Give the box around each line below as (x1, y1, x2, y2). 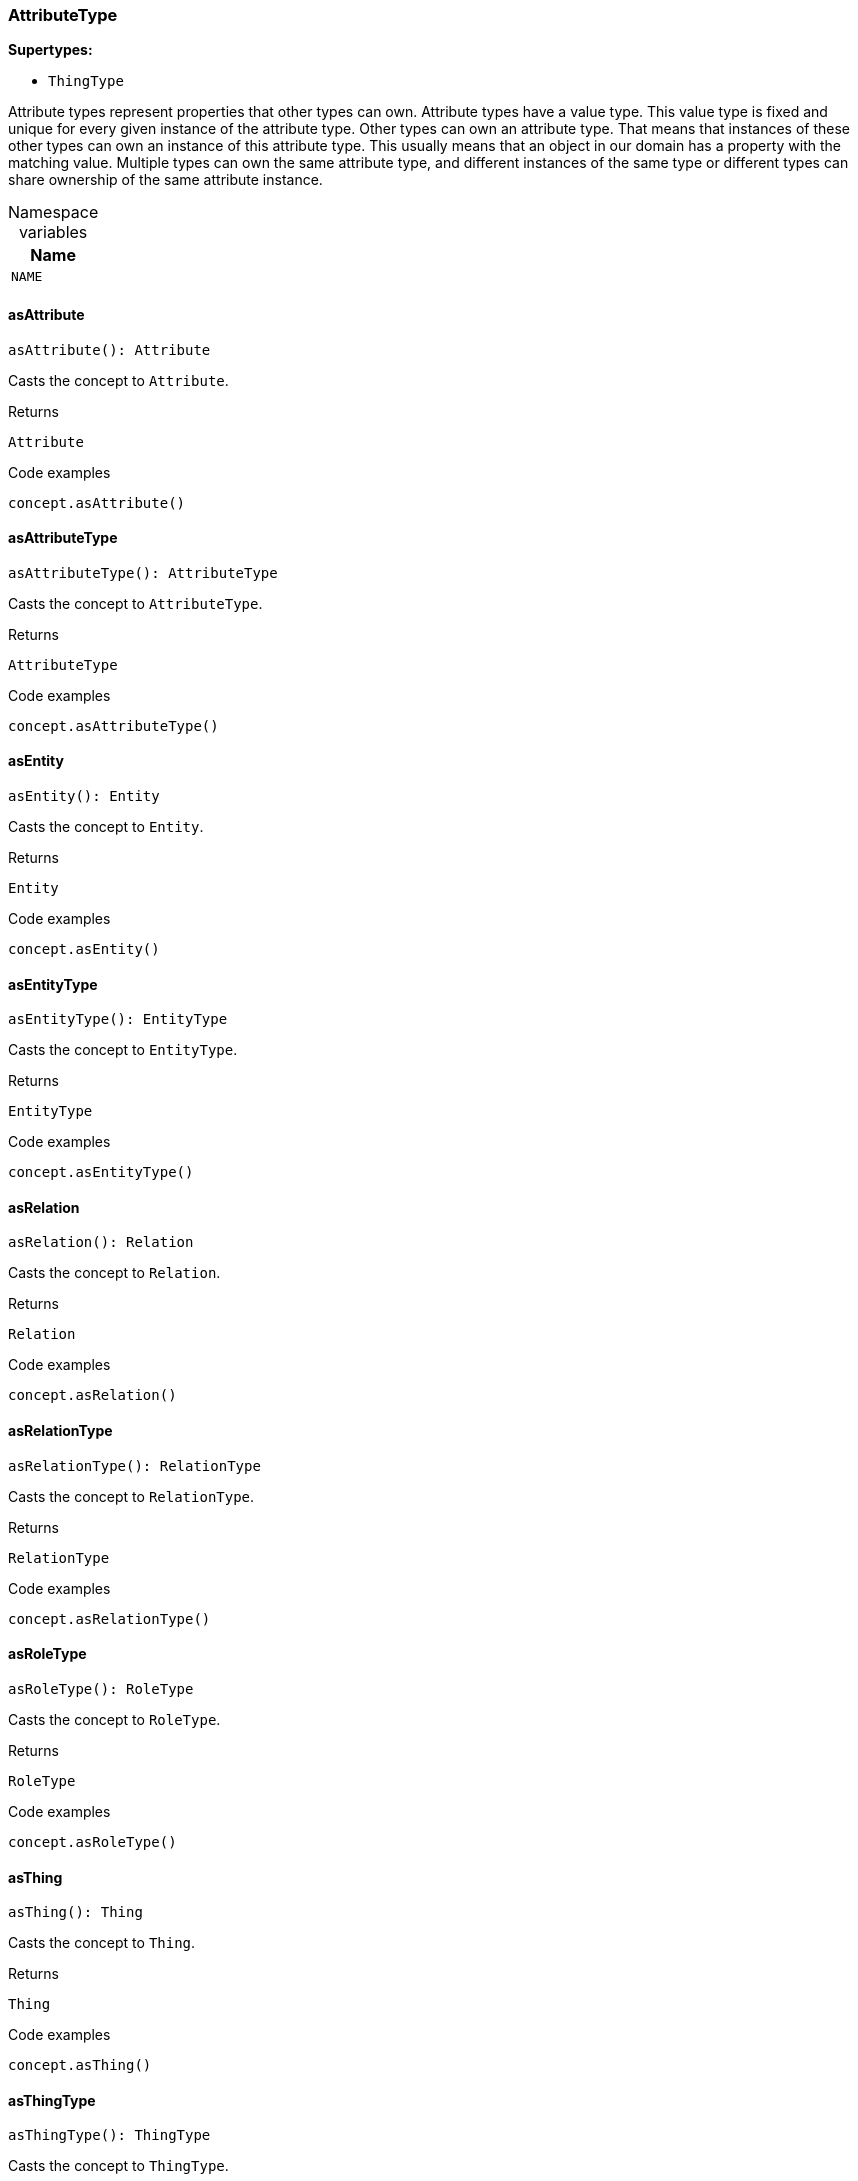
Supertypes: (8, 41, 93, 59)
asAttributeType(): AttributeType (8, 564, 278, 581)
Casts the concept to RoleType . (8, 1710, 221, 1728)
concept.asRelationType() (8, 1610, 211, 1627)
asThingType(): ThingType (8, 2127, 211, 2144)
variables (18, 222, 88, 243)
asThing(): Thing (8, 1904, 143, 1921)
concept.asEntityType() (8, 1164, 194, 1181)
